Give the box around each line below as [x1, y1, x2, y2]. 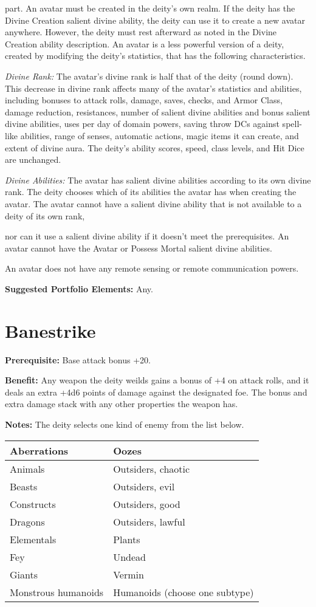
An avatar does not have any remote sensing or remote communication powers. [5, 262, 299, 275]
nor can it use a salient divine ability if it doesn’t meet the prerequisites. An [5, 230, 289, 242]
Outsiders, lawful [113, 514, 185, 529]
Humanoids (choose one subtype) [113, 585, 254, 599]
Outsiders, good [113, 496, 180, 511]
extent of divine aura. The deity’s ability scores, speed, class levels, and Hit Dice [5, 141, 304, 154]
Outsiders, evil [113, 479, 175, 493]
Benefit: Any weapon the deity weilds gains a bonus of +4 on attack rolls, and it [5, 374, 309, 386]
